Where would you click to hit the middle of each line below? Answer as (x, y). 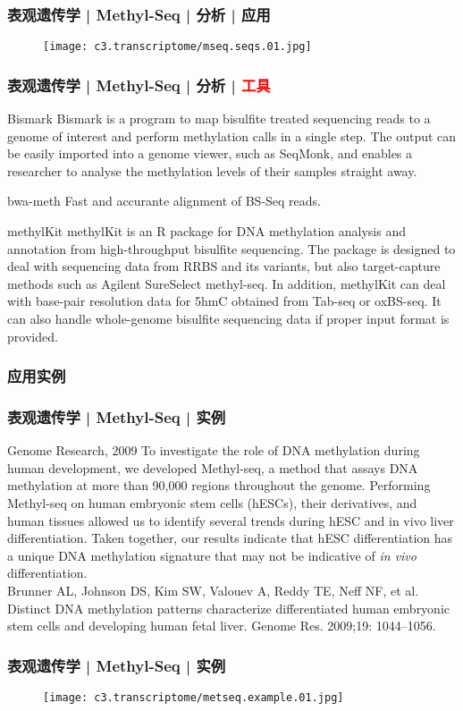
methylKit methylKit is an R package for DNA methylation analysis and (206, 231)
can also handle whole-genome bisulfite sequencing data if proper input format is (228, 319)
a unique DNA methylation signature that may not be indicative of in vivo (212, 555)
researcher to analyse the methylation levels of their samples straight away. (212, 170)
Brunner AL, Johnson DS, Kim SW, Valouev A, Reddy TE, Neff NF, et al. (213, 591)
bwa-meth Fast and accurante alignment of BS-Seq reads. (164, 201)
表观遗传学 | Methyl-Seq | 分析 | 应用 (139, 14)
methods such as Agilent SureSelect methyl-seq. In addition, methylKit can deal (227, 283)
